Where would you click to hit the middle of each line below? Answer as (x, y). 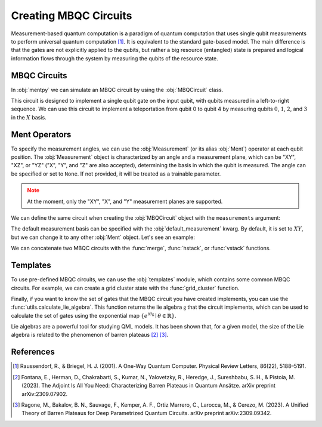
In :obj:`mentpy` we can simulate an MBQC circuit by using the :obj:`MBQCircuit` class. (117, 90)
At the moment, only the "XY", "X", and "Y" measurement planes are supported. (125, 201)
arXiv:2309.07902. (45, 394)
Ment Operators (41, 134)
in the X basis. (29, 117)
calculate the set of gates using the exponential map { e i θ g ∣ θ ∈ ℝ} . (94, 315)
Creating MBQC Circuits (72, 16)
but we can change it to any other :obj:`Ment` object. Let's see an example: (103, 237)
